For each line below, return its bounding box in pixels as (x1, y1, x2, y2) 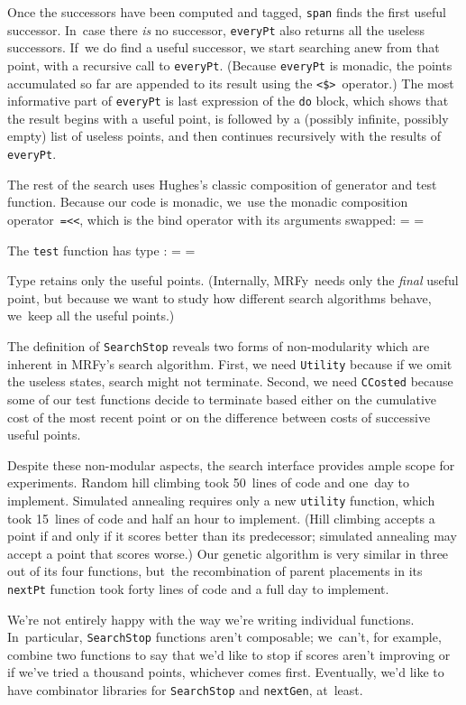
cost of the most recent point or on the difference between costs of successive (7, 407, 431, 426)
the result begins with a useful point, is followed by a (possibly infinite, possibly (7, 108, 449, 127)
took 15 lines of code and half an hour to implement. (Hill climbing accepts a (7, 508, 435, 527)
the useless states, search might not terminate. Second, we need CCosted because (7, 372, 453, 391)
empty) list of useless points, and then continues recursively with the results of (7, 126, 442, 145)
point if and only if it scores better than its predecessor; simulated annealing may (7, 526, 457, 545)
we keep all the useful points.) (7, 306, 175, 325)
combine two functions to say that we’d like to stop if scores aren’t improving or (7, 645, 451, 663)
